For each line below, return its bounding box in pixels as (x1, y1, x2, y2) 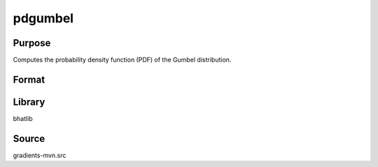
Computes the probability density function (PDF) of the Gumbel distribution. (13, 56, 232, 64)
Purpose (13, 37, 51, 49)
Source (13, 133, 45, 145)
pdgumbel (13, 10, 73, 26)
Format (13, 73, 45, 85)
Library (13, 96, 45, 108)
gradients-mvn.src (13, 151, 66, 159)
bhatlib (13, 114, 33, 122)
